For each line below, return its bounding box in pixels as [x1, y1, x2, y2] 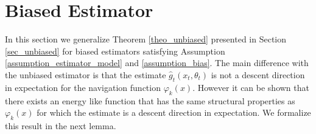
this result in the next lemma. [5, 119, 116, 132]
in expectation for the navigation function [5, 81, 161, 93]
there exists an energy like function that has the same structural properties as [5, 94, 295, 107]
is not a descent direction [211, 68, 305, 81]
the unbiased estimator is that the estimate [5, 68, 166, 81]
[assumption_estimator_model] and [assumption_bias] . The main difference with [5, 56, 309, 69]
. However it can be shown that [192, 81, 309, 93]
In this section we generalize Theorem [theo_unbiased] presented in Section [5, 33, 287, 45]
